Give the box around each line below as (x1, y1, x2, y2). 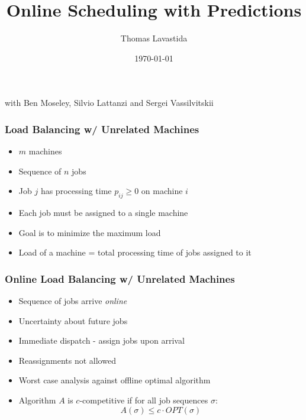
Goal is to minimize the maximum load (18, 226, 161, 238)
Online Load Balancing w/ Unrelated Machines (5, 271, 235, 286)
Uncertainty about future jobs (18, 314, 128, 327)
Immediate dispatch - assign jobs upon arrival (18, 334, 185, 347)
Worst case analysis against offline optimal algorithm (18, 374, 211, 386)
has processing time (40, 185, 112, 197)
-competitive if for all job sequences (79, 394, 208, 406)
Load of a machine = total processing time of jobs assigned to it (18, 246, 252, 259)
